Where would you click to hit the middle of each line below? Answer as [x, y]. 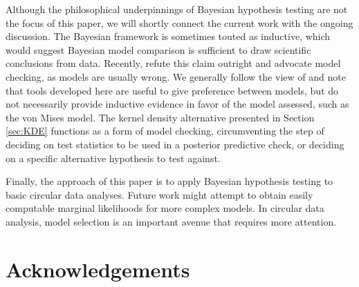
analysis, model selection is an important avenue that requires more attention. [171, 221]
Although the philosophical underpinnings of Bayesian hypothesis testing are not [177, 9]
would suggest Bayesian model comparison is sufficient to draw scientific [158, 49]
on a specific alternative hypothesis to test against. [113, 158]
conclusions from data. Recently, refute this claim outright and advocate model [173, 63]
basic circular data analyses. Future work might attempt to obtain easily [159, 194]
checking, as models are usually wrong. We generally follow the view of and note [176, 76]
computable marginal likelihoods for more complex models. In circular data [165, 208]
